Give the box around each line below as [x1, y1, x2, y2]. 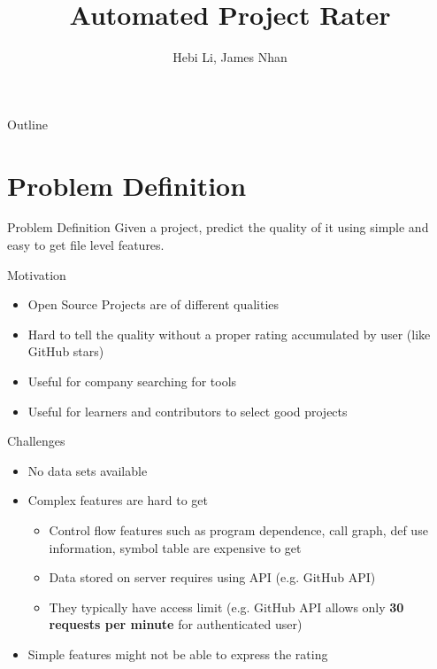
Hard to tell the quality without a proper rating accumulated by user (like [27, 324, 431, 343]
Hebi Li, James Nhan [172, 48, 287, 66]
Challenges [7, 432, 65, 450]
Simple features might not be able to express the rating [27, 644, 328, 663]
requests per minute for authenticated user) [49, 615, 303, 634]
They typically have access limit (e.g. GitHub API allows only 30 [49, 597, 404, 616]
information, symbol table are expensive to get [49, 538, 302, 556]
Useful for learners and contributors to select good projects [27, 401, 348, 420]
